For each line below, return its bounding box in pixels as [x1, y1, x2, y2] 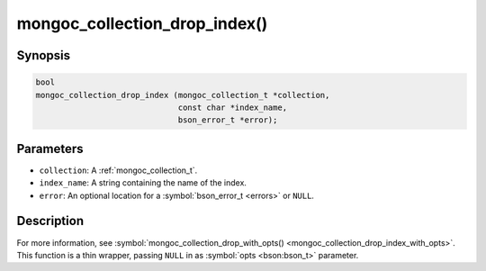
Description [16, 213, 85, 229]
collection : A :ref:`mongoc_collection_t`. [39, 165, 198, 176]
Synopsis [16, 48, 71, 63]
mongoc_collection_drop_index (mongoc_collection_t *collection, [35, 90, 330, 100]
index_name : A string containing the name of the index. [39, 177, 247, 188]
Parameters [16, 140, 84, 157]
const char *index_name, [177, 102, 288, 113]
